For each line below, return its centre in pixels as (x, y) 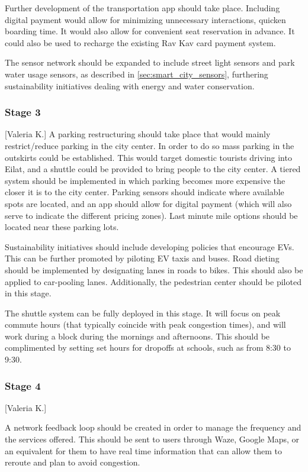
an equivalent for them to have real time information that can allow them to (143, 450)
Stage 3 (23, 112)
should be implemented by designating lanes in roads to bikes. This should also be (154, 269)
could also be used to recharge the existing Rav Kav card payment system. (140, 42)
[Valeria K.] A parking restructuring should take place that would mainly (138, 134)
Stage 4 (23, 385)
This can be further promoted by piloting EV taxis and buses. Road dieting (142, 258)
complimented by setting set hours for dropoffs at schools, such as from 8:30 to (148, 347)
